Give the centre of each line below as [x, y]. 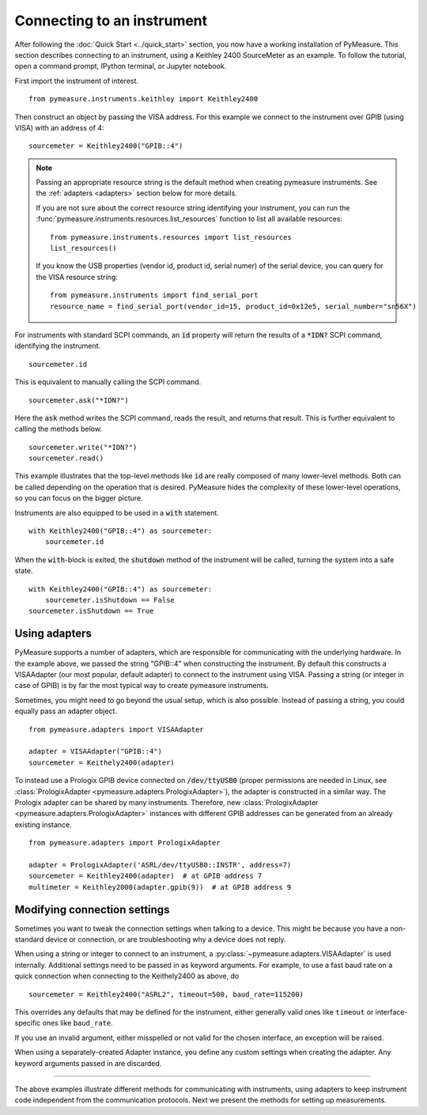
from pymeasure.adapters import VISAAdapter [117, 729]
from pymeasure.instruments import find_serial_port [154, 295]
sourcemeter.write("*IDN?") [83, 447]
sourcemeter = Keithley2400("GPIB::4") [106, 146]
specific [28, 1023]
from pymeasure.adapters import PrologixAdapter [125, 843]
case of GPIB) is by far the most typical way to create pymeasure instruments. [142, 686]
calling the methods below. [59, 429]
